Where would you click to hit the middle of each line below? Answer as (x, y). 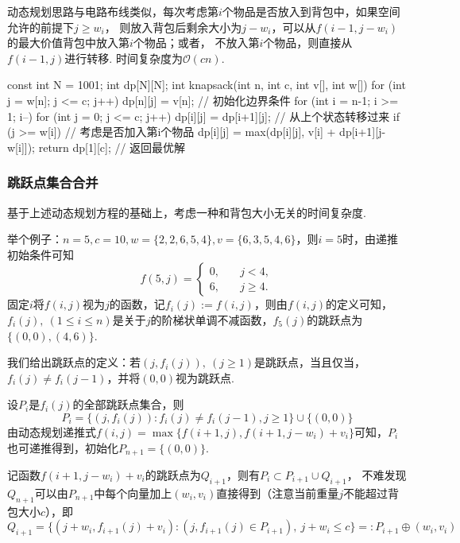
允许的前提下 (41, 27)
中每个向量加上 (133, 493)
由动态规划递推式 (52, 431)
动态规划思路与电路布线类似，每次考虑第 (113, 11)
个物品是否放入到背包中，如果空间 (311, 11)
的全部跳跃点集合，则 (128, 404)
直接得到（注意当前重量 (278, 493)
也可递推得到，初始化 (63, 447)
